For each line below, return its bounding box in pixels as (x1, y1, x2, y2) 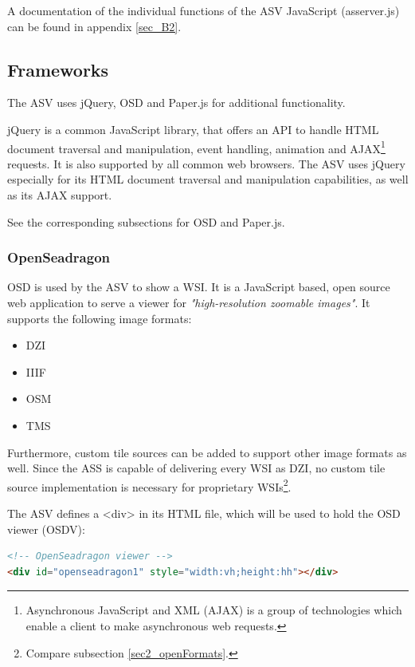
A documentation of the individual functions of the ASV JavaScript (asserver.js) (7, 2, 400, 18)
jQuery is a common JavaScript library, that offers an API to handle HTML (7, 120, 379, 137)
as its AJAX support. (7, 187, 112, 203)
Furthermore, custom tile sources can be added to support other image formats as (7, 444, 407, 460)
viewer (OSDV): (7, 520, 85, 537)
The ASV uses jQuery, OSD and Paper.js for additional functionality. (7, 94, 346, 111)
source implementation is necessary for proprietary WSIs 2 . (7, 476, 292, 495)
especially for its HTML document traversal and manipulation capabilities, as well (7, 171, 409, 187)
